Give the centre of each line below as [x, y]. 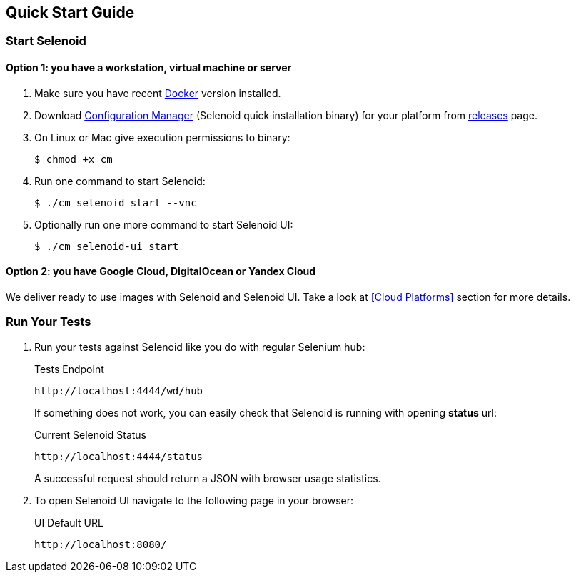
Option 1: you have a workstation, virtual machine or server [149, 68]
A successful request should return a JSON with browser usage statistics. [208, 478]
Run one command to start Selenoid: [120, 181]
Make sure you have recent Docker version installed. [158, 93]
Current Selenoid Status [90, 434]
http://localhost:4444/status [119, 456]
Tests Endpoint [69, 369]
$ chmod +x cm [74, 159]
